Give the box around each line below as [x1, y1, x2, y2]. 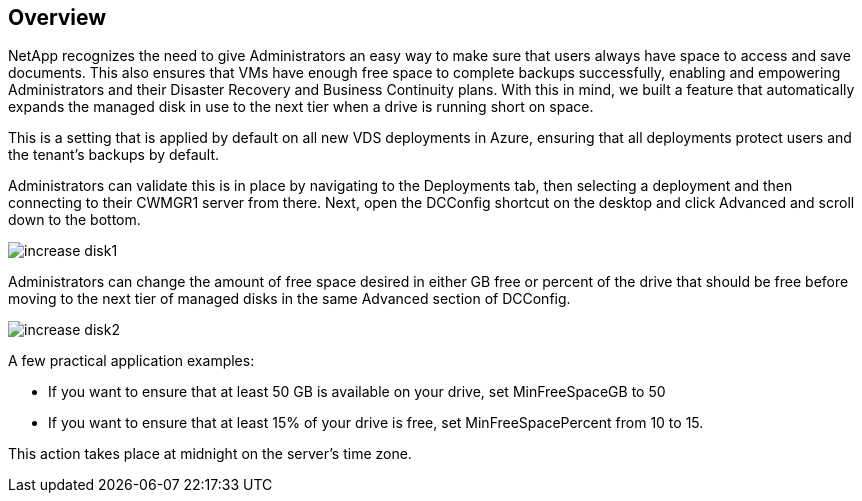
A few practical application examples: [8, 352, 255, 370]
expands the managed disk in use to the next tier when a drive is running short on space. [8, 98, 594, 116]
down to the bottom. [8, 211, 141, 229]
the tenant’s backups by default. [8, 146, 220, 164]
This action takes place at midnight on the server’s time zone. [8, 445, 412, 463]
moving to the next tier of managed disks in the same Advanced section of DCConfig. [8, 290, 571, 308]
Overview [8, 5, 107, 30]
